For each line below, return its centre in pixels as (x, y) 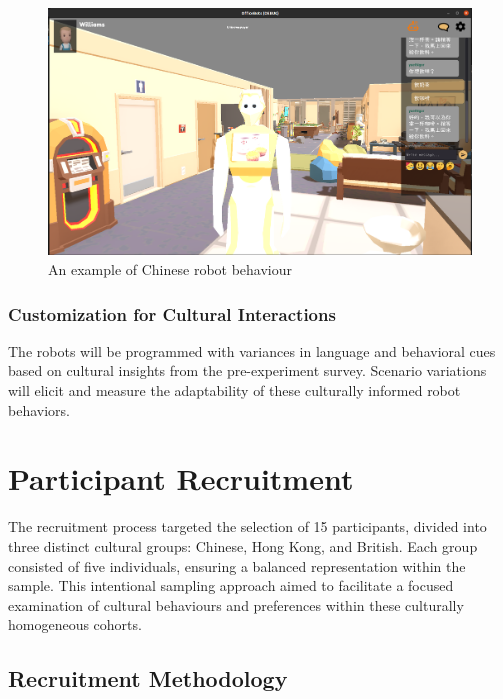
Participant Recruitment (181, 478)
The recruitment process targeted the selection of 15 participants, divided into (247, 526)
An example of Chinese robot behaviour (170, 269)
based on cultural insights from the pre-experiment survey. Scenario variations (247, 370)
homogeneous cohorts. (75, 624)
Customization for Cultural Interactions (172, 313)
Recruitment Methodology (148, 678)
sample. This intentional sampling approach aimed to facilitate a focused (231, 585)
